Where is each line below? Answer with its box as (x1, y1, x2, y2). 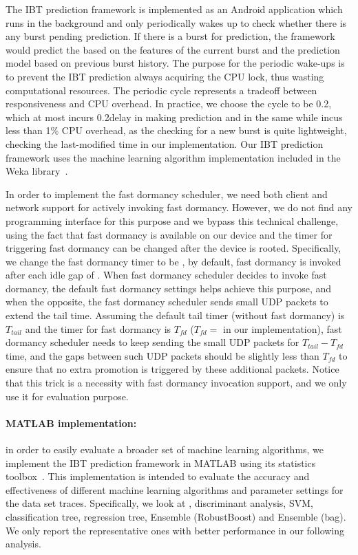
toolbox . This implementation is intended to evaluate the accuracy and (6, 469, 310, 483)
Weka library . (6, 164, 68, 178)
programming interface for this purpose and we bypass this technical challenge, (6, 213, 339, 228)
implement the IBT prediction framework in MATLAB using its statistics (6, 455, 316, 470)
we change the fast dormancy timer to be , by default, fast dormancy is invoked (6, 254, 341, 268)
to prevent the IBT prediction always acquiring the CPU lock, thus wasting (6, 69, 324, 83)
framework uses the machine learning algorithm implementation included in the (6, 150, 341, 164)
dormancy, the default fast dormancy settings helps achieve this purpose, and (6, 281, 332, 295)
